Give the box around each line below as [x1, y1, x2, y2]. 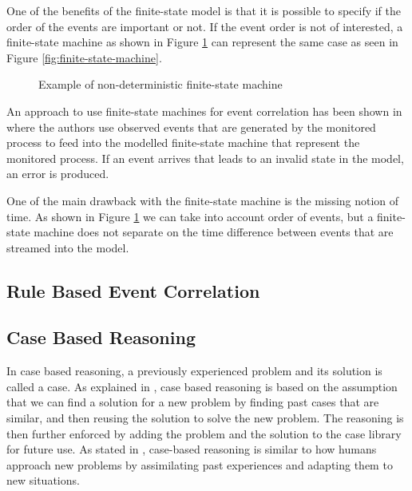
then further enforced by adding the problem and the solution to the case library [6, 425, 402, 442]
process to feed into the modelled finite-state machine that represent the [6, 134, 360, 151]
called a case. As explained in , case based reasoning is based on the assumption [6, 378, 398, 394]
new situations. [6, 472, 80, 489]
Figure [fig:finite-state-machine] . [6, 49, 162, 65]
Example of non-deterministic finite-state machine [38, 76, 283, 93]
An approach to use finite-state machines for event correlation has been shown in [6, 102, 402, 119]
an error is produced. [6, 165, 109, 182]
